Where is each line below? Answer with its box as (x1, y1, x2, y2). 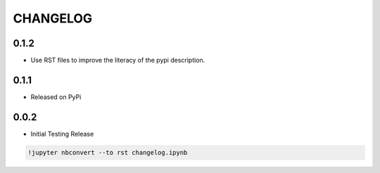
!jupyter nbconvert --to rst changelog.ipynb (27, 148, 188, 156)
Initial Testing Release (30, 129, 94, 138)
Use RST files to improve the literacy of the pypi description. (30, 56, 205, 65)
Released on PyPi (30, 92, 82, 101)
